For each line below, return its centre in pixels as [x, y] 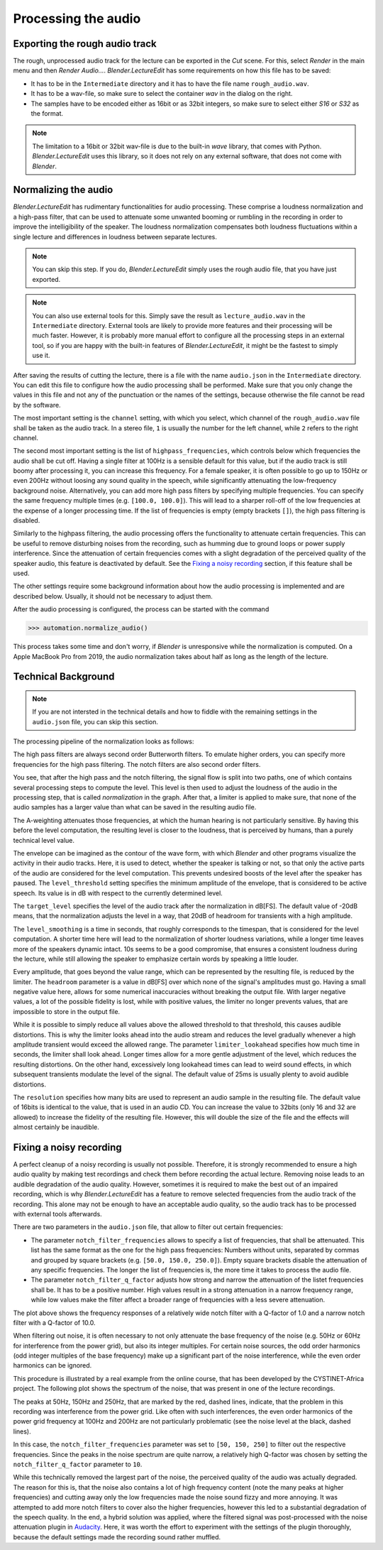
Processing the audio [77, 18]
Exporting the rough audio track [85, 44]
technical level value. [44, 840]
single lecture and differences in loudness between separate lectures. [115, 236]
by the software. [37, 405]
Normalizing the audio [63, 190]
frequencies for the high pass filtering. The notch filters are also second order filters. [137, 764]
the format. [47, 114]
